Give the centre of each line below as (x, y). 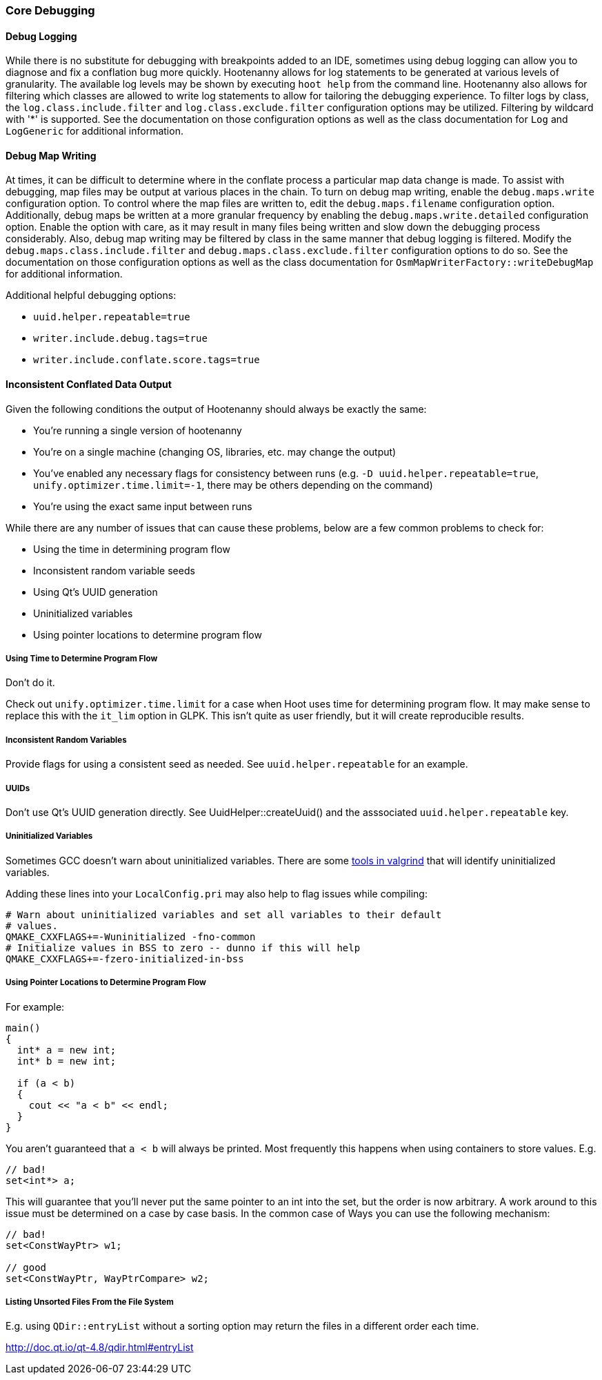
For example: (35, 1007)
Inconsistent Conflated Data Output (89, 385)
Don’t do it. (30, 683)
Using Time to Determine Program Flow (82, 659)
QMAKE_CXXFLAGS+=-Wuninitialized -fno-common (131, 936)
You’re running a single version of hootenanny (138, 430)
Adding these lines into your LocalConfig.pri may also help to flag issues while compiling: (217, 893)
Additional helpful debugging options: (91, 295)
